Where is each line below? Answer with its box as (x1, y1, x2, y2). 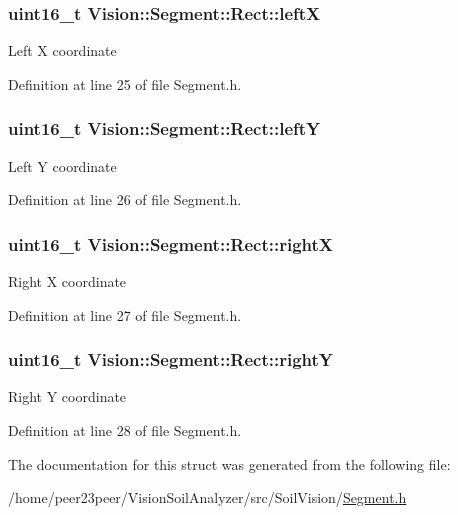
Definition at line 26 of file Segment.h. (8, 189, 242, 210)
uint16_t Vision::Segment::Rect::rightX (8, 231, 334, 256)
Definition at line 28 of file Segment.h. (8, 420, 242, 441)
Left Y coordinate (8, 155, 117, 176)
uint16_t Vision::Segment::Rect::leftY (8, 116, 321, 141)
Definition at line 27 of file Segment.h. (8, 304, 242, 325)
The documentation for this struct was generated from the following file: (8, 453, 451, 474)
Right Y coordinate (8, 386, 127, 407)
